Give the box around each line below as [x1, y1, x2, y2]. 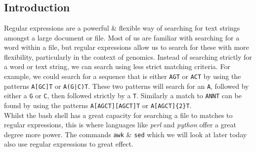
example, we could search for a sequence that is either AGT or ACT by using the [4, 71, 241, 81]
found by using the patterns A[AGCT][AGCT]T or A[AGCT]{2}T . [4, 100, 192, 110]
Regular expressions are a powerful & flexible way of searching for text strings [4, 23, 240, 33]
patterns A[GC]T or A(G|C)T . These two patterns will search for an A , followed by [4, 80, 249, 91]
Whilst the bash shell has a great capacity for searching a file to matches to [4, 110, 233, 120]
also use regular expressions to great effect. [4, 139, 133, 149]
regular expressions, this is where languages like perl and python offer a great [4, 119, 236, 130]
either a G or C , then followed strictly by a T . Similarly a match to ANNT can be [4, 90, 242, 101]
